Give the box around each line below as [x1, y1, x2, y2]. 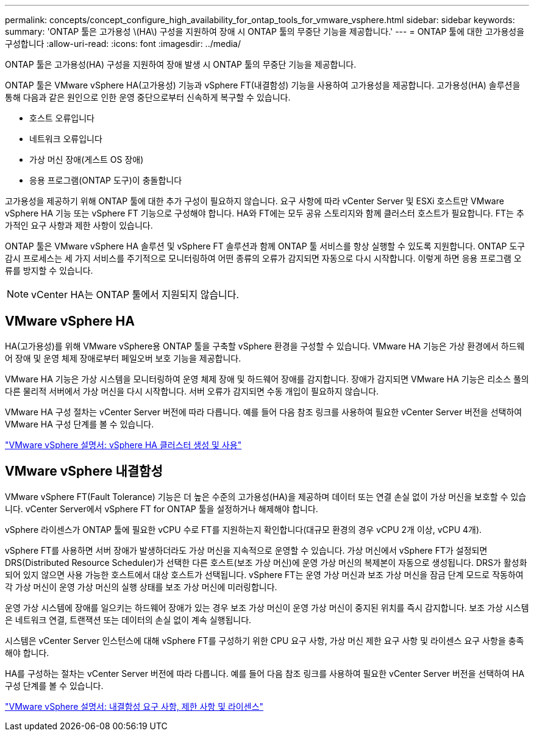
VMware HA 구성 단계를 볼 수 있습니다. [5, 418, 154, 429]
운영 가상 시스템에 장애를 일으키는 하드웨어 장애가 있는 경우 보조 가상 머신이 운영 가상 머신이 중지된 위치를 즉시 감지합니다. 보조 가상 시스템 [5, 602, 529, 613]
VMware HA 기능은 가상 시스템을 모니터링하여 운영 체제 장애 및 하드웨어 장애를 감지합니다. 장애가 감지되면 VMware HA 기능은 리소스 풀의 [5, 373, 529, 384]
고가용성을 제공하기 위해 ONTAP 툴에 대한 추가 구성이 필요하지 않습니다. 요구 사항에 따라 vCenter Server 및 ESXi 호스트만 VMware [5, 196, 504, 206]
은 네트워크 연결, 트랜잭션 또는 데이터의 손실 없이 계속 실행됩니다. [5, 614, 252, 625]
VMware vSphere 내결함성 [5, 463, 163, 479]
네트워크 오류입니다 [29, 134, 102, 144]
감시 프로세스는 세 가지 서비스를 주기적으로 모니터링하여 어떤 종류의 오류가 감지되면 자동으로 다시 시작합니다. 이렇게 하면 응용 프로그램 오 [5, 253, 522, 263]
